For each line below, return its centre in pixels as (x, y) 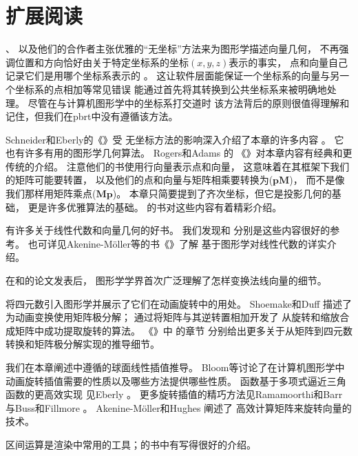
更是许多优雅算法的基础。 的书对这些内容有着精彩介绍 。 (155, 207)
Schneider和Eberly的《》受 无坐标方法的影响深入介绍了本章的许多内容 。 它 (175, 139)
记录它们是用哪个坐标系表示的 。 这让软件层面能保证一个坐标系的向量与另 (173, 76)
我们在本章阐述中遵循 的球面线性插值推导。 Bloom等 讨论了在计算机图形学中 (175, 367)
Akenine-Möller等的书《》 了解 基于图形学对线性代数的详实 (197, 243)
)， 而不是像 (317, 180)
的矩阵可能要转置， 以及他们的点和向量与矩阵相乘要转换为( (139, 180)
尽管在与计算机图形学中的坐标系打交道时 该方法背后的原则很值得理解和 (189, 102)
